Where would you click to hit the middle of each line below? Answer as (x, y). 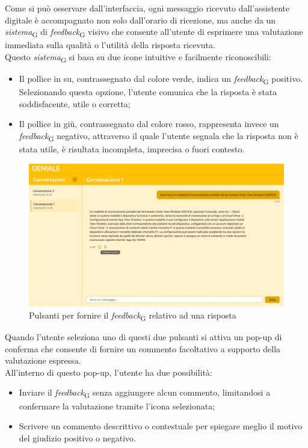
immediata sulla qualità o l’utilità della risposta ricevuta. (110, 45)
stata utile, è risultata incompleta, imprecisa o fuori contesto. (132, 149)
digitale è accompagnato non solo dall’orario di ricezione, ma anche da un (140, 20)
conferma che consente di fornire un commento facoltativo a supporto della (143, 348)
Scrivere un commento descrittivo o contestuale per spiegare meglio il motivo (161, 426)
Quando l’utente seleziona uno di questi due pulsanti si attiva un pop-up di (143, 337)
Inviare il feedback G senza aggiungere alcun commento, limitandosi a (145, 393)
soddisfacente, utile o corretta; (75, 103)
